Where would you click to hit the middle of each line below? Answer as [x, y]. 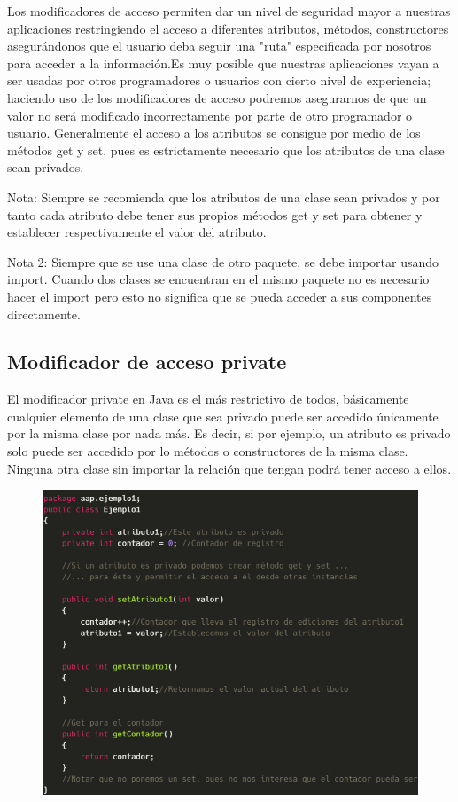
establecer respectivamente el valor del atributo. [137, 232]
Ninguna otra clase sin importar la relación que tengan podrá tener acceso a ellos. [229, 468]
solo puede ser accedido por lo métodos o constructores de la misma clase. [208, 451]
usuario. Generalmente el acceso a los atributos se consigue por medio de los [214, 133]
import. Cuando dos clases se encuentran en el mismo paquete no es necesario [218, 279]
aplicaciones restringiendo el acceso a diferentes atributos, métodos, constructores [228, 28]
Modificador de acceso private [147, 362]
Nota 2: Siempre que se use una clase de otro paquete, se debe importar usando [223, 261]
